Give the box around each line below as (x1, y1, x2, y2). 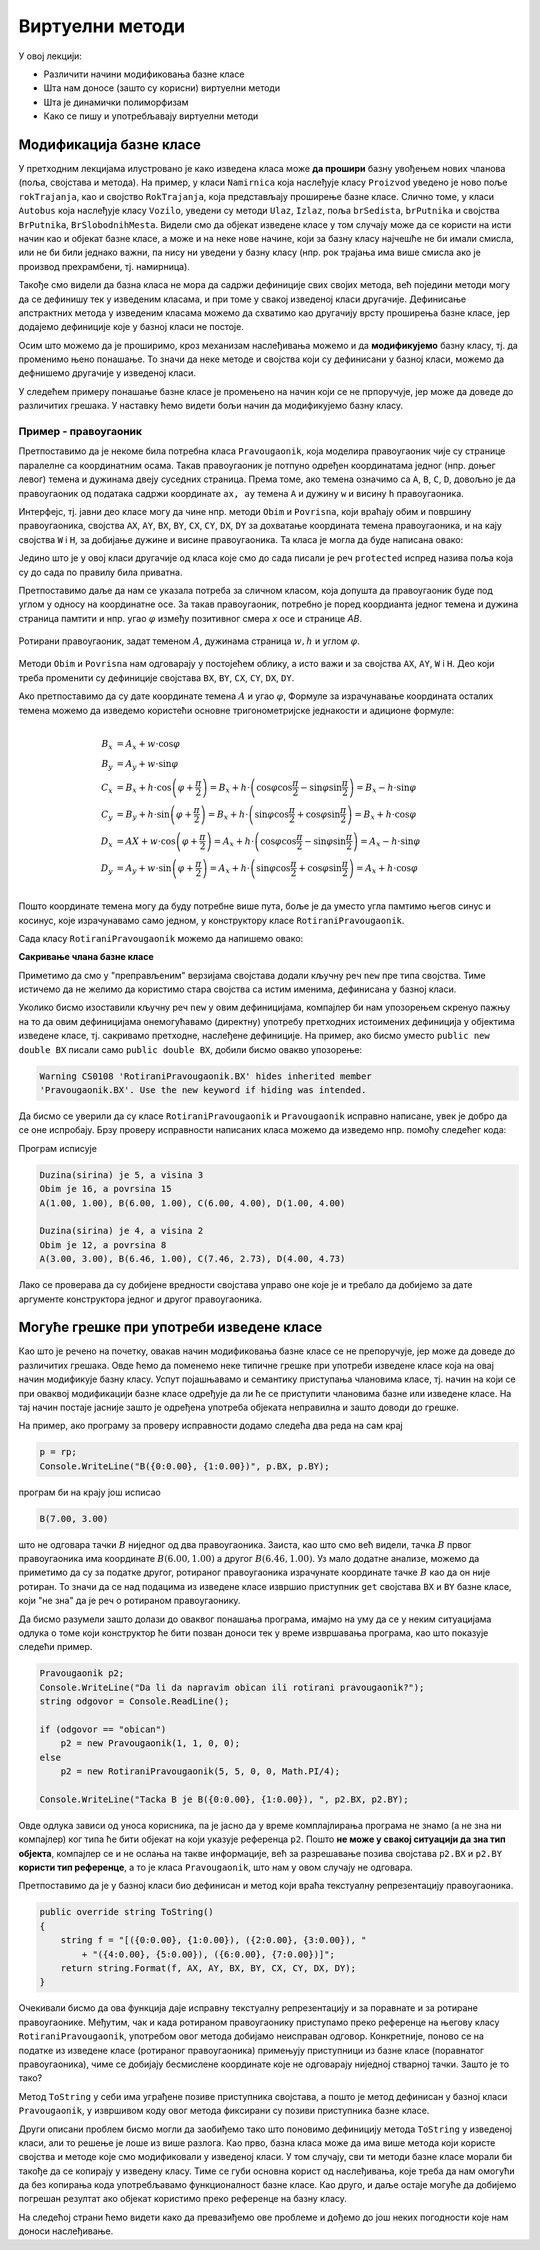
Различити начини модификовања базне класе (43, 68, 245, 80)
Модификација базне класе (18, 136, 202, 153)
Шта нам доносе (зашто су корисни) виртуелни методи (43, 82, 280, 94)
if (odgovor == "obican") (39, 1723, 167, 1735)
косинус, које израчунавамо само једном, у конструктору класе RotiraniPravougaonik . (18, 914, 405, 926)
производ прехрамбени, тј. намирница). (18, 260, 190, 272)
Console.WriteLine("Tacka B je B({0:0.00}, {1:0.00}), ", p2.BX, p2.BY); (39, 1793, 409, 1805)
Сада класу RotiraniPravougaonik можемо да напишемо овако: (18, 932, 304, 944)
